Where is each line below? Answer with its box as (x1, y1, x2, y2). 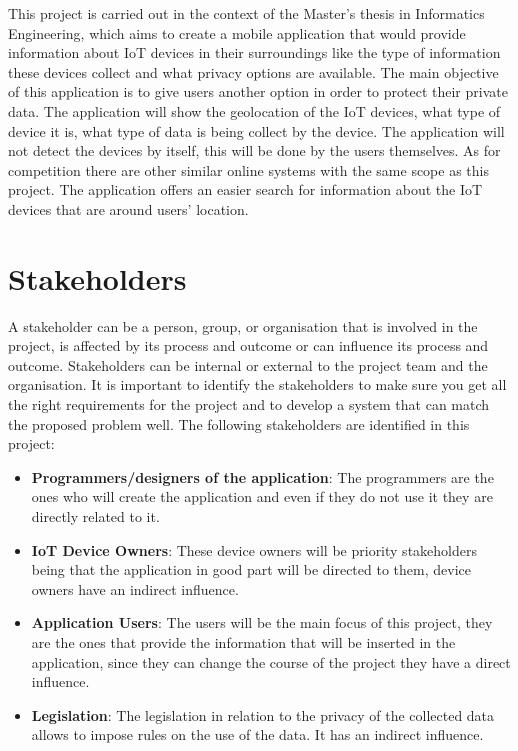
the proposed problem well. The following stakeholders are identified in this (8, 413, 470, 434)
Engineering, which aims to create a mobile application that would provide (8, 22, 466, 43)
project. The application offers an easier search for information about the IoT (8, 179, 483, 200)
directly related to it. (31, 506, 160, 526)
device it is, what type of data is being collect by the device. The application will (8, 120, 505, 141)
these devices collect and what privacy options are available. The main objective (8, 61, 499, 82)
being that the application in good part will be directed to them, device (31, 559, 471, 580)
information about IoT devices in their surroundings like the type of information (8, 42, 501, 63)
